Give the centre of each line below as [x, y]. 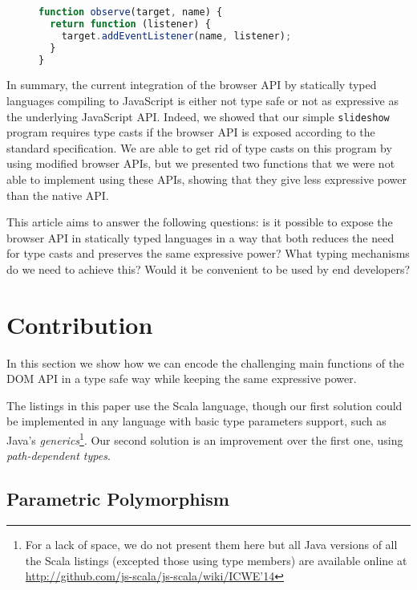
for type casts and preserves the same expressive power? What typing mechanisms [208, 253]
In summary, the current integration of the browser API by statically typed [192, 85]
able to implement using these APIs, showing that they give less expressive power [206, 179]
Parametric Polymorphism [118, 499]
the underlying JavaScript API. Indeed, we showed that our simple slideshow [198, 116]
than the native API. [58, 195]
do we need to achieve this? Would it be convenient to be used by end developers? [208, 269]
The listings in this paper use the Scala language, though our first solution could [204, 405]
